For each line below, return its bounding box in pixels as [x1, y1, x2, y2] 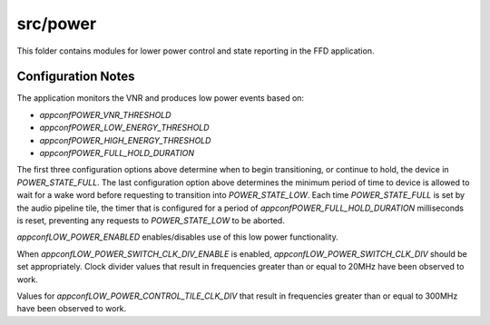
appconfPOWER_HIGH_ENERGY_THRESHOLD [39, 134, 211, 145]
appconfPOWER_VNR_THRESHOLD [39, 109, 171, 120]
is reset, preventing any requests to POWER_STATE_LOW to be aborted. [16, 214, 285, 226]
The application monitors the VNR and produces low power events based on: [16, 93, 304, 103]
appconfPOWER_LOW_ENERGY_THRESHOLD [39, 123, 210, 133]
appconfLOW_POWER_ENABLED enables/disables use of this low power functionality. [16, 231, 339, 242]
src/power [16, 14, 97, 34]
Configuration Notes [16, 69, 135, 84]
